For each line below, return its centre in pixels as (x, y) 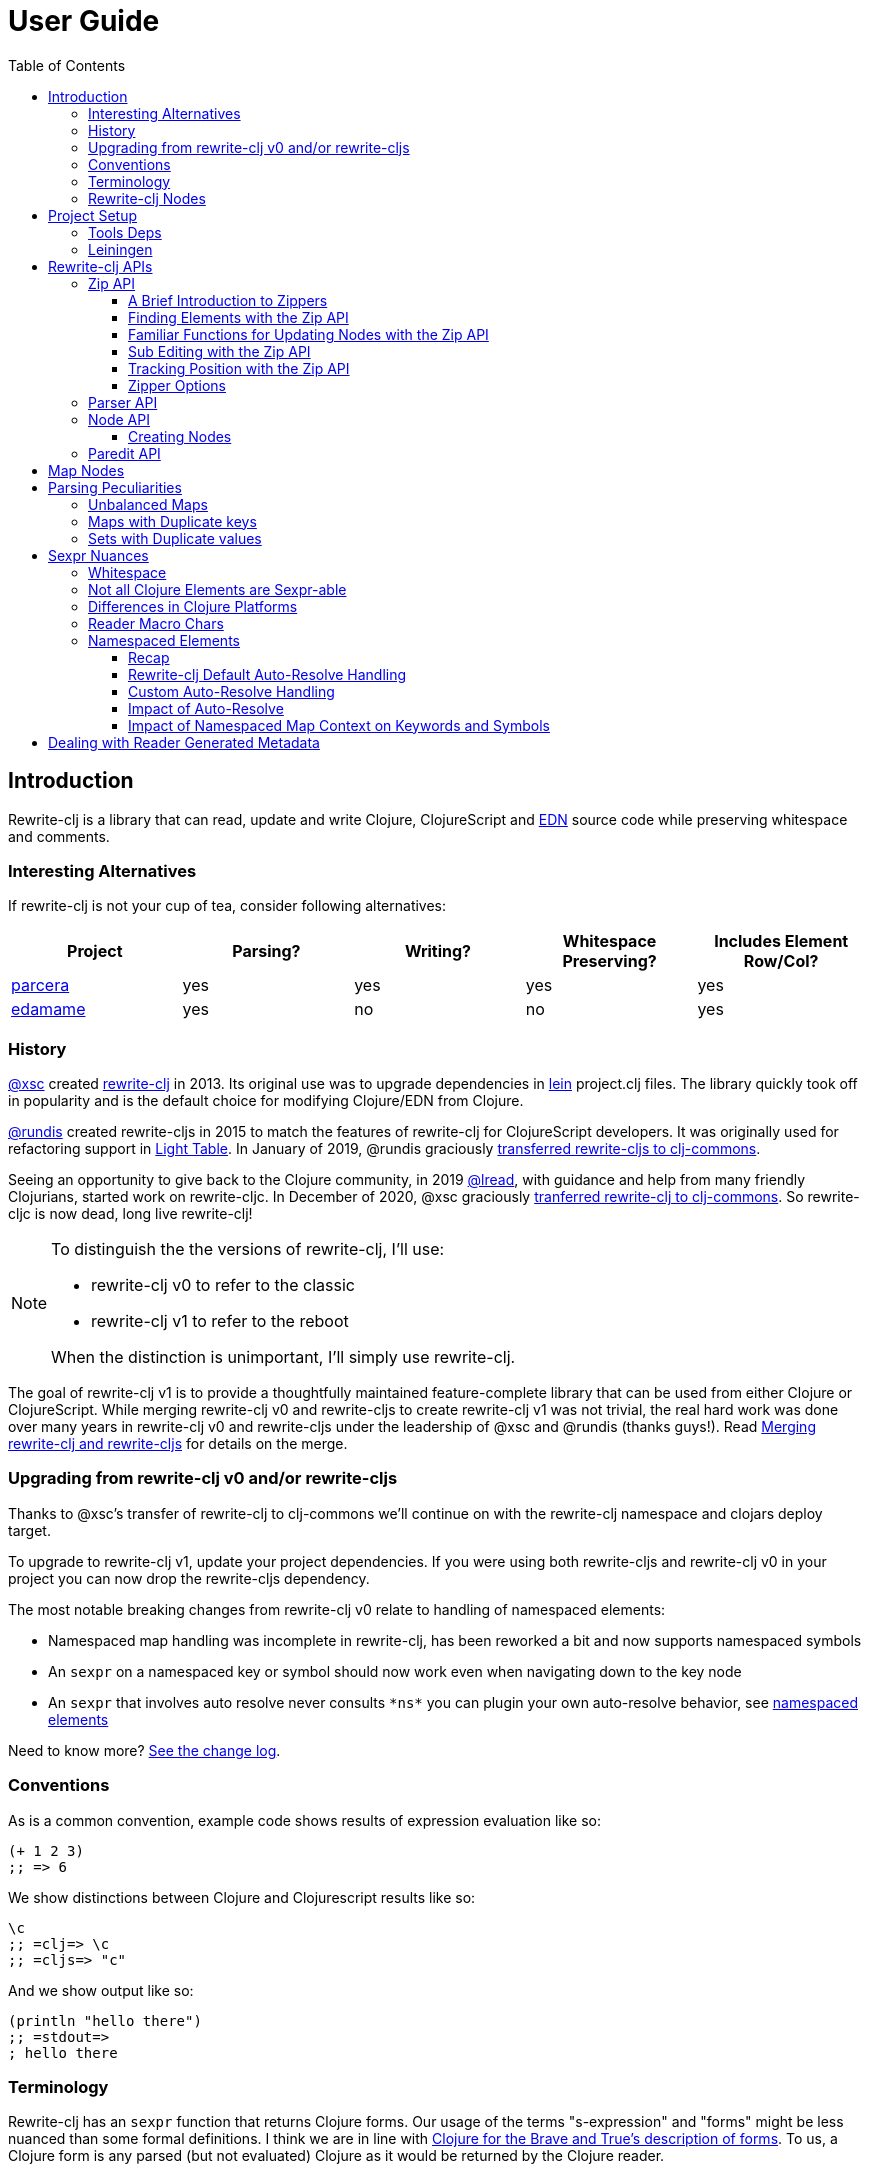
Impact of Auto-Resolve (206, 708)
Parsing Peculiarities (115, 487)
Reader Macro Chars (156, 623)
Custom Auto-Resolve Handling (231, 691)
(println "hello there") (105, 2020)
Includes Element (781, 941)
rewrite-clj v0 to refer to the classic (223, 1285)
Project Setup (93, 215)
